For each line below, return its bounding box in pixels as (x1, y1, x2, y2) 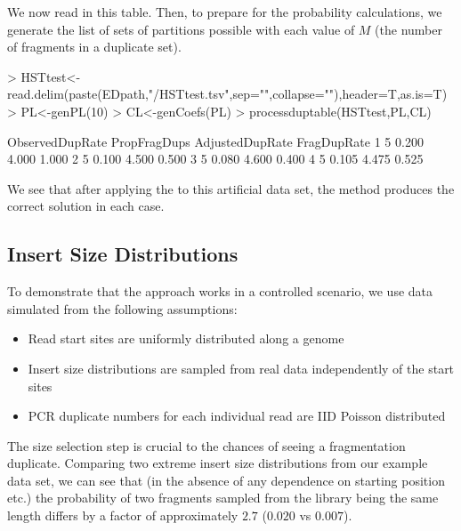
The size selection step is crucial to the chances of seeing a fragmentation (7, 436, 406, 455)
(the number (375, 20, 442, 38)
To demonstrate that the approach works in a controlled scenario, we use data (7, 282, 433, 301)
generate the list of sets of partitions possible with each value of (7, 20, 355, 38)
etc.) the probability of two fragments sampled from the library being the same (7, 488, 439, 507)
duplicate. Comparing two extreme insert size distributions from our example (7, 454, 428, 472)
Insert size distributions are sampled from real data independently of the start (28, 358, 455, 377)
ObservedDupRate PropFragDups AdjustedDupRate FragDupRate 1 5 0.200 (7, 132, 424, 150)
